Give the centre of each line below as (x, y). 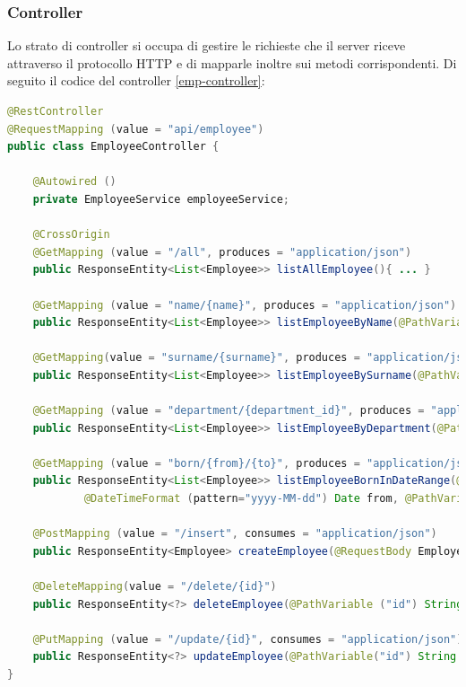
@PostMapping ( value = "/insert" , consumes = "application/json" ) (235, 534)
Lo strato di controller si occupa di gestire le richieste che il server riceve (207, 45)
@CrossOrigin (71, 235)
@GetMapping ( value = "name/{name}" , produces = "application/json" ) (245, 305)
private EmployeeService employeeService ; (161, 199)
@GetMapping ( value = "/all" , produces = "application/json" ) (222, 252)
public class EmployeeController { (113, 147)
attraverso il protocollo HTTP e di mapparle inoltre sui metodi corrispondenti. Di (232, 62)
